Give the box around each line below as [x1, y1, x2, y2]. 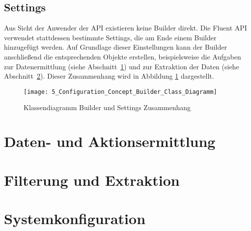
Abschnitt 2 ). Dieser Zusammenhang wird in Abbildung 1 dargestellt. [4, 71, 214, 81]
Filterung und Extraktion [4, 170, 180, 190]
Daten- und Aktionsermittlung [4, 131, 216, 151]
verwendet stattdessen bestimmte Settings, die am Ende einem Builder [4, 32, 217, 42]
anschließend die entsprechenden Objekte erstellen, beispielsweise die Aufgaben [4, 51, 241, 61]
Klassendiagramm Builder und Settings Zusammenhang [24, 102, 191, 113]
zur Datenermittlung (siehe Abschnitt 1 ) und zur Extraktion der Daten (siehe [4, 61, 239, 71]
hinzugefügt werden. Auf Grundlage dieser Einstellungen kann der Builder [4, 42, 227, 52]
